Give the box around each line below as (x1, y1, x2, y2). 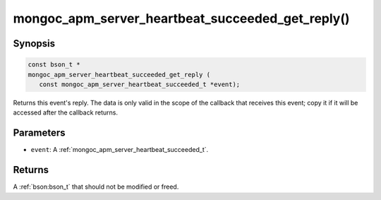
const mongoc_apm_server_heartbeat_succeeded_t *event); (39, 80, 241, 88)
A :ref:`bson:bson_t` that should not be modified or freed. (13, 182, 179, 191)
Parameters (13, 127, 66, 139)
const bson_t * (28, 61, 80, 69)
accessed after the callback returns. (13, 108, 119, 117)
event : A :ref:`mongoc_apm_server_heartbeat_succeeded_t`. (30, 146, 209, 154)
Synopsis (13, 37, 56, 49)
